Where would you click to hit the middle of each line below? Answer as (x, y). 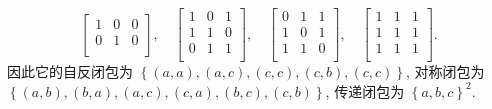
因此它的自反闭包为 (70, 71)
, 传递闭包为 (365, 90)
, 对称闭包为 (445, 71)
